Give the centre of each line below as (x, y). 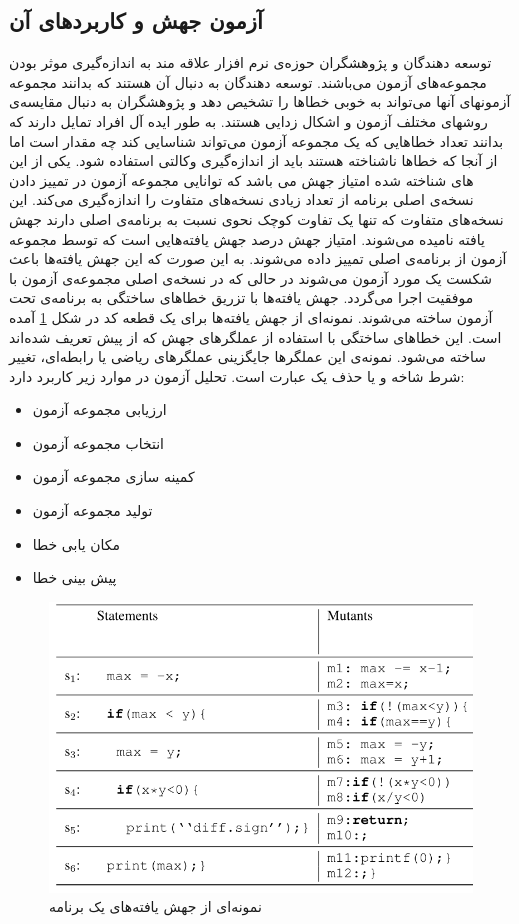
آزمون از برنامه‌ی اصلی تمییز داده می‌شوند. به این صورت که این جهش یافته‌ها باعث (258, 258)
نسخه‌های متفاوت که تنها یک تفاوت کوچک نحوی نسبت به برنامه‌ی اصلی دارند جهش (256, 218)
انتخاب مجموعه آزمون (98, 442)
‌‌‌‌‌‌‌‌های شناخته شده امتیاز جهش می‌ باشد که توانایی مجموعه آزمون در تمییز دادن (241, 179)
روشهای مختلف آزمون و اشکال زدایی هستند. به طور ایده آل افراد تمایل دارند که (248, 120)
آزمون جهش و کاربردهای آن (136, 20)
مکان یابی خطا (76, 543)
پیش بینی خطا (74, 577)
